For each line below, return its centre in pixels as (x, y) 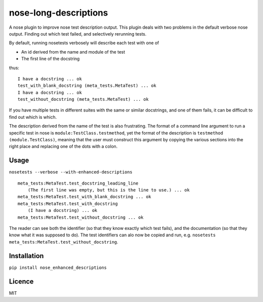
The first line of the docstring (50, 59)
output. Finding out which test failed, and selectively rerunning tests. (78, 34)
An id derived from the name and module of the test (73, 52)
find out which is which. (33, 117)
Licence (21, 281)
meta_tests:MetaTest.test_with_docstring (68, 204)
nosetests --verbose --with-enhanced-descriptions (71, 172)
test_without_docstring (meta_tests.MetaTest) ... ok (83, 99)
